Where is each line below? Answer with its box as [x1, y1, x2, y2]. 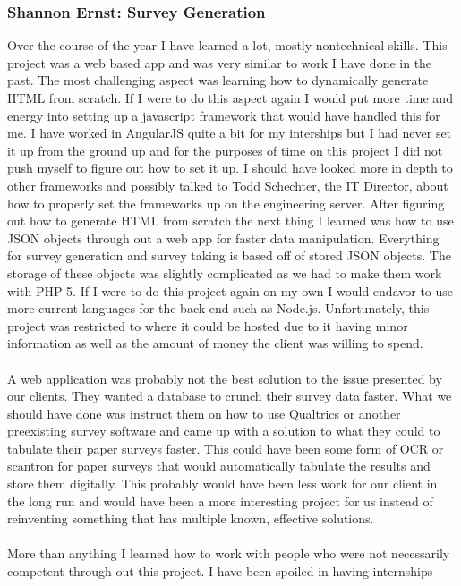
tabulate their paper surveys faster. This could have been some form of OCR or [7, 438, 444, 457]
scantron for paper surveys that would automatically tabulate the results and [7, 456, 431, 475]
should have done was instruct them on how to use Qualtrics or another [7, 403, 401, 422]
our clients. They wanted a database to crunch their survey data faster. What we [7, 386, 452, 405]
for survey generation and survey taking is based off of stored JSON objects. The [7, 246, 451, 265]
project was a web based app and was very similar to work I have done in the [7, 53, 432, 72]
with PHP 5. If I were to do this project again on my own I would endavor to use [7, 281, 454, 300]
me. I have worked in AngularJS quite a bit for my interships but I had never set [7, 123, 452, 142]
